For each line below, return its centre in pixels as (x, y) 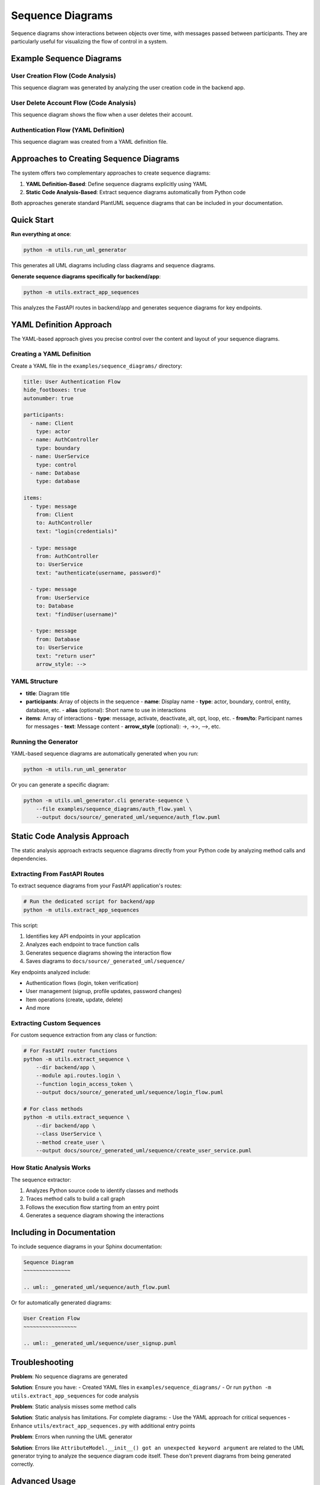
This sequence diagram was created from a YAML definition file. (89, 142)
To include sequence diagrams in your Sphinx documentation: (87, 1247)
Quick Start (32, 220)
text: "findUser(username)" (77, 614)
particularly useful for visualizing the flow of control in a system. (89, 41)
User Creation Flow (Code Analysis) (63, 75)
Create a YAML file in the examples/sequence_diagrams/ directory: (97, 366)
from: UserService (63, 598)
